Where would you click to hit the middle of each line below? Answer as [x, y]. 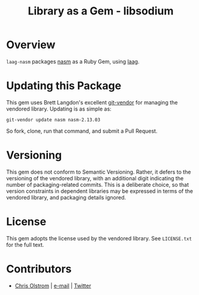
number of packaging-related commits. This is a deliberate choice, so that [98, 184]
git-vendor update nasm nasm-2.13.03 [53, 120]
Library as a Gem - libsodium [101, 11]
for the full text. [25, 245]
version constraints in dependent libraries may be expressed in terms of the [100, 191]
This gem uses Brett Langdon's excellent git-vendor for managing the [92, 102]
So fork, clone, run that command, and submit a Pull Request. [82, 131]
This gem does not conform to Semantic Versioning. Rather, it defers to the [99, 172]
